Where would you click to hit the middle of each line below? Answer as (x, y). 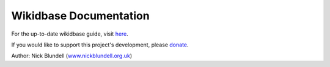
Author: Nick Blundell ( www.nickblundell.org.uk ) (72, 56)
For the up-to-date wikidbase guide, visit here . (70, 34)
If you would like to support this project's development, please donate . (100, 45)
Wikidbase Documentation (80, 16)
